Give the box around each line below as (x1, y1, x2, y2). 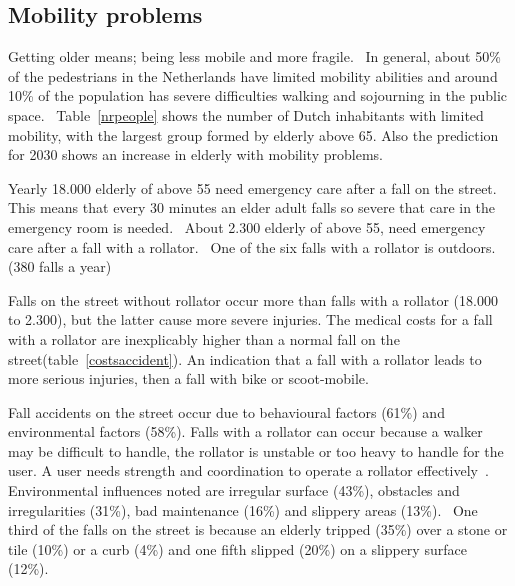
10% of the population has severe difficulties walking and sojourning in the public (8, 85, 507, 106)
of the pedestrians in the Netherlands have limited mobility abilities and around (8, 65, 498, 86)
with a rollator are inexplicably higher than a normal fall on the (8, 328, 400, 349)
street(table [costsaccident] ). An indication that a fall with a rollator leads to (8, 348, 482, 369)
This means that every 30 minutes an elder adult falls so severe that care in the (8, 197, 496, 218)
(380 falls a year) (8, 256, 112, 277)
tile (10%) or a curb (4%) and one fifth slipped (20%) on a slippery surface (8, 538, 467, 559)
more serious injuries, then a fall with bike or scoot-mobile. (8, 368, 369, 389)
